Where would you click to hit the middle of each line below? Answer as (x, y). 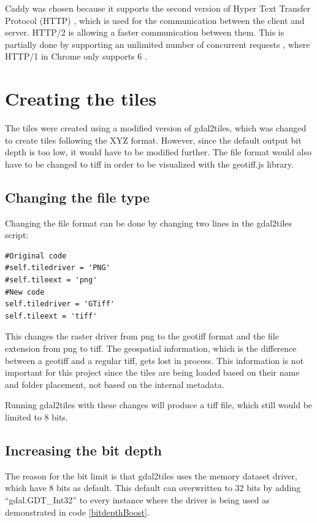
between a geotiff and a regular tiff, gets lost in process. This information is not (155, 360)
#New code (25, 292)
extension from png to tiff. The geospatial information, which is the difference (151, 348)
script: (17, 235)
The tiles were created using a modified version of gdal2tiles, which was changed (156, 128)
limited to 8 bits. (36, 416)
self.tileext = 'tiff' (51, 316)
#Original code (36, 256)
